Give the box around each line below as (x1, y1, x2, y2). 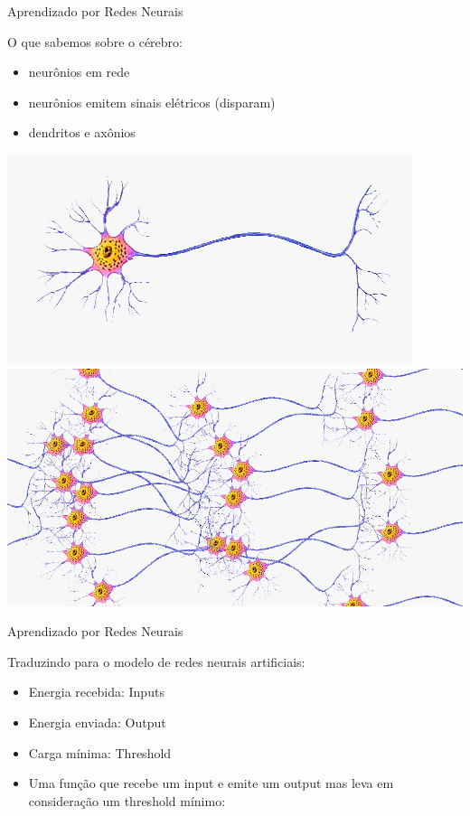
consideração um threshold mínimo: (28, 791, 226, 810)
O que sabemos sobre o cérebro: (7, 32, 183, 51)
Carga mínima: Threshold (28, 743, 172, 762)
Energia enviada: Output (28, 713, 166, 732)
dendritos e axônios (28, 123, 136, 142)
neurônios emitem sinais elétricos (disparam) (28, 92, 276, 111)
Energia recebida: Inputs (28, 682, 164, 701)
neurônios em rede (28, 62, 130, 81)
